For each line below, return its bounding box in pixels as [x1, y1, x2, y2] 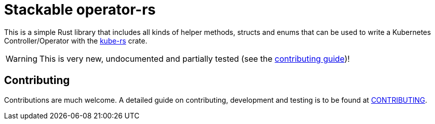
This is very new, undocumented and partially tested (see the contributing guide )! [39, 53, 350, 64]
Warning [6, 53, 38, 64]
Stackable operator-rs [4, 1, 156, 18]
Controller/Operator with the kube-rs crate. [4, 36, 148, 45]
